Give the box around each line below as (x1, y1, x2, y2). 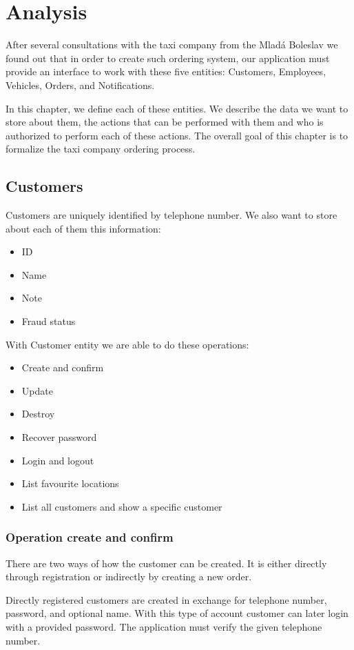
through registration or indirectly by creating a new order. (6, 569, 252, 584)
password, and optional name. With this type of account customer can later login (6, 606, 348, 620)
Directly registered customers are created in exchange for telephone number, (6, 592, 327, 607)
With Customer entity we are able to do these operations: (6, 337, 249, 351)
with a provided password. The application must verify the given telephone (6, 619, 322, 633)
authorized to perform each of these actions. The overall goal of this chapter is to (6, 128, 348, 142)
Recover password (21, 430, 97, 444)
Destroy (21, 406, 55, 421)
